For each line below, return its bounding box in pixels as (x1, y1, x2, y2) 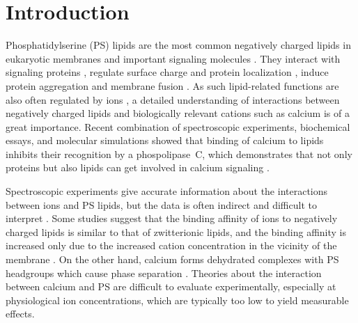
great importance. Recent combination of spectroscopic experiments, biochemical (6, 119, 350, 134)
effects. (6, 306, 35, 321)
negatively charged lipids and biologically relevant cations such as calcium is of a (6, 106, 350, 120)
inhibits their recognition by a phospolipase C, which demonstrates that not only (6, 146, 352, 161)
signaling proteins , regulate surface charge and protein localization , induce (6, 65, 329, 79)
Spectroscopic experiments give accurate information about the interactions (6, 184, 328, 198)
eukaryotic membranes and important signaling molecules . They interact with (6, 51, 341, 65)
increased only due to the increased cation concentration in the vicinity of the (6, 238, 337, 253)
